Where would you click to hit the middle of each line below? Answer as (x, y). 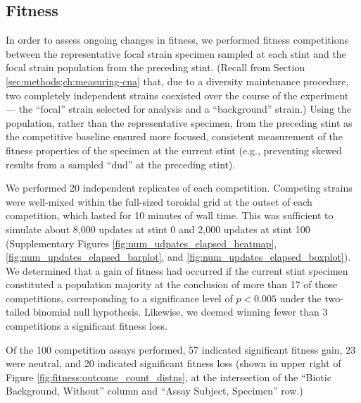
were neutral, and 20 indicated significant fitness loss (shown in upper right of (173, 363)
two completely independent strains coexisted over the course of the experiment (177, 95)
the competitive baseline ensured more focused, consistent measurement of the (174, 136)
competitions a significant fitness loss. (87, 326)
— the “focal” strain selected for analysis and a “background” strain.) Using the (179, 109)
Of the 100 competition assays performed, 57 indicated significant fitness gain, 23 (181, 349)
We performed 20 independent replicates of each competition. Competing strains (179, 188)
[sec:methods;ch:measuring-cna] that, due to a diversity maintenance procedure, (177, 81)
